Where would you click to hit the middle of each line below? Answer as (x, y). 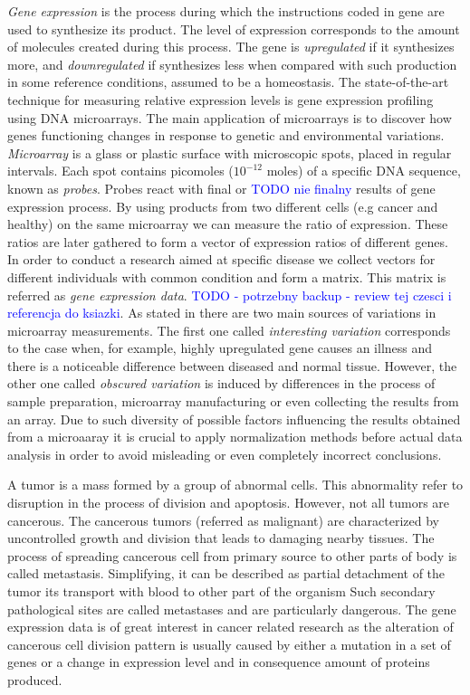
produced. (35, 679)
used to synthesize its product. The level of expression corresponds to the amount (234, 29)
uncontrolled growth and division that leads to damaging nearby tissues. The (221, 538)
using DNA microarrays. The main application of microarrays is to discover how (230, 117)
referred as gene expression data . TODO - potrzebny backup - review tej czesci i (230, 295)
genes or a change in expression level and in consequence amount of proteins (219, 662)
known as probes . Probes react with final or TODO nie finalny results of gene (221, 188)
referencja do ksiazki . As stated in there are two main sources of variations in (222, 313)
